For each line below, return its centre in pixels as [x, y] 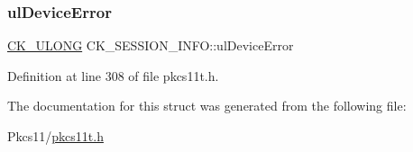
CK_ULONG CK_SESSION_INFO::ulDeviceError [151, 45]
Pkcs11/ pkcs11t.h [55, 136]
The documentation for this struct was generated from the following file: [207, 106]
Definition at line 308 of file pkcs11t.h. [113, 75]
